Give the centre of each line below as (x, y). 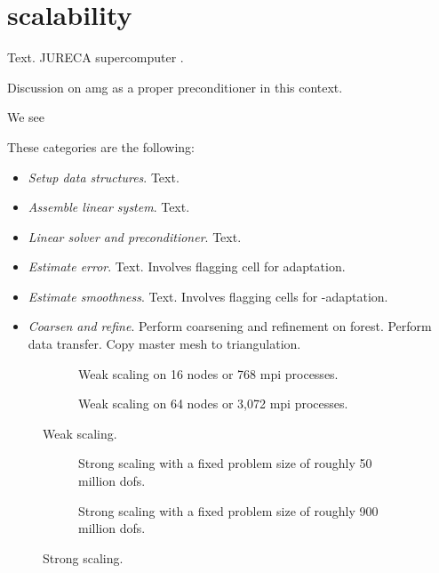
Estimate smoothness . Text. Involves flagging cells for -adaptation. (208, 296)
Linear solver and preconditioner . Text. (135, 236)
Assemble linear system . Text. (109, 207)
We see (26, 117)
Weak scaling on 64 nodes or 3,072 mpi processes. (213, 404)
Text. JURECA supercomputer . (96, 57)
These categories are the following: (101, 146)
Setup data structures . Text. (104, 177)
